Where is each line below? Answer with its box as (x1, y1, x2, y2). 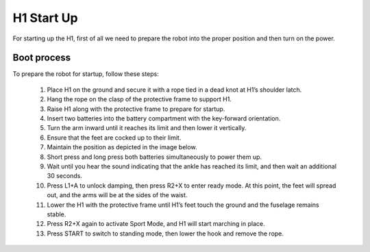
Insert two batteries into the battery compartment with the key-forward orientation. (47, 114, 281, 123)
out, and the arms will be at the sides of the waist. (47, 191, 188, 199)
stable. (47, 210, 66, 218)
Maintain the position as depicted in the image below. (47, 143, 198, 151)
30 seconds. (47, 172, 82, 180)
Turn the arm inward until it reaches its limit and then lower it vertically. (47, 124, 247, 132)
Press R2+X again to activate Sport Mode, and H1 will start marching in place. (47, 220, 265, 228)
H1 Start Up (12, 10, 78, 25)
